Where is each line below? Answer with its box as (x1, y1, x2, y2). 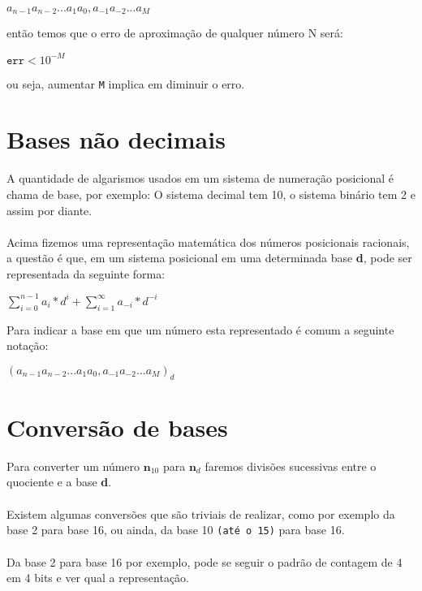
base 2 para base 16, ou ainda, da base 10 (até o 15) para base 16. (6, 521, 345, 538)
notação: (6, 337, 49, 354)
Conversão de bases (6, 410, 228, 443)
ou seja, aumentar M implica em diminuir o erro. (6, 75, 245, 92)
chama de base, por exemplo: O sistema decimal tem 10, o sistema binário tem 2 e (6, 185, 416, 202)
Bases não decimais (6, 123, 226, 156)
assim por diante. (6, 201, 93, 218)
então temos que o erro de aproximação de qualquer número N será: (6, 24, 343, 41)
